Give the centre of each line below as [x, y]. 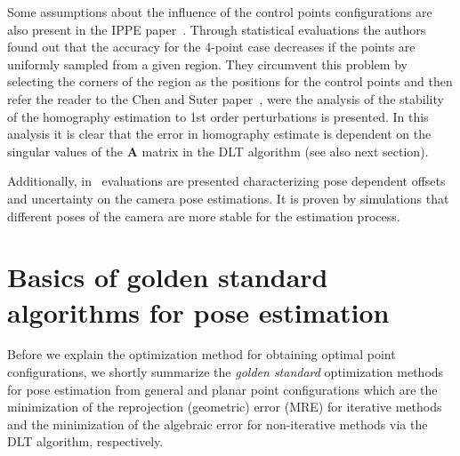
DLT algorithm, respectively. [85, 441]
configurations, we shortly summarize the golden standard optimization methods [226, 372]
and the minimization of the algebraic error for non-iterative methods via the [218, 424]
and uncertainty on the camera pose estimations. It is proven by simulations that [228, 198]
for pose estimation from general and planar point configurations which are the [222, 389]
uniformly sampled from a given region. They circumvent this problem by [207, 64]
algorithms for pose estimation [198, 312]
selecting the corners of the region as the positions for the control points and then [230, 81]
